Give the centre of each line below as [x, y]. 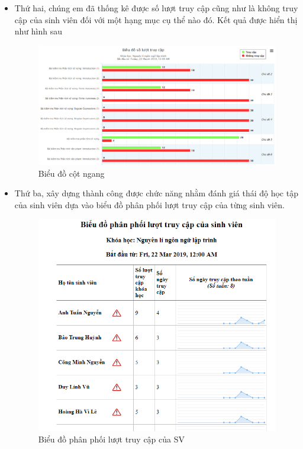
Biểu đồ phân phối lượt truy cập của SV [112, 439]
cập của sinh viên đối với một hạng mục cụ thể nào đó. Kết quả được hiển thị [156, 19]
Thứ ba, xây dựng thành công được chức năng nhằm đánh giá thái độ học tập [156, 193]
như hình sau [38, 31]
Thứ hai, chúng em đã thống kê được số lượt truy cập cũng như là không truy [156, 8]
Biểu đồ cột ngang [71, 173]
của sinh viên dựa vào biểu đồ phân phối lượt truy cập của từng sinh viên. [149, 204]
